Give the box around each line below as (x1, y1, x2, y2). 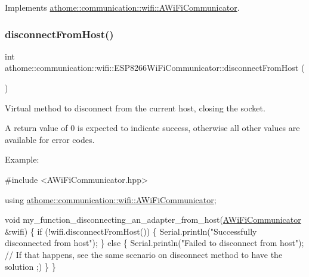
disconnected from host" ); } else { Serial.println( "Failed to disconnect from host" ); (5, 236, 304, 249)
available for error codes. (5, 133, 95, 145)
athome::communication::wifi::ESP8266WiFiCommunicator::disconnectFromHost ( (5, 61, 305, 74)
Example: (5, 153, 39, 166)
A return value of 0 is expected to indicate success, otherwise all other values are (5, 122, 300, 134)
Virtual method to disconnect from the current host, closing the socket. (5, 101, 265, 114)
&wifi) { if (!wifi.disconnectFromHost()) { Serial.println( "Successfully (5, 225, 257, 237)
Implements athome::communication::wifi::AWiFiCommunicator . (5, 1, 240, 13)
